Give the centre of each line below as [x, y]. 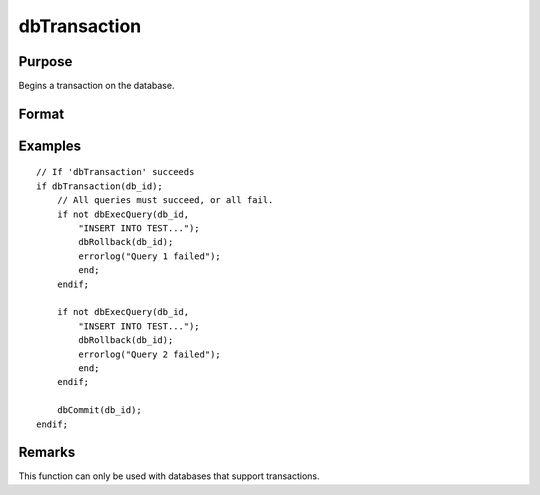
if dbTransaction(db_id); [100, 186]
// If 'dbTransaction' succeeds [115, 172]
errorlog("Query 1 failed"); [150, 256]
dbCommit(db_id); [99, 410]
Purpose [45, 61]
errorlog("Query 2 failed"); [150, 354]
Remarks [47, 452]
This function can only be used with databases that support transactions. [169, 476]
